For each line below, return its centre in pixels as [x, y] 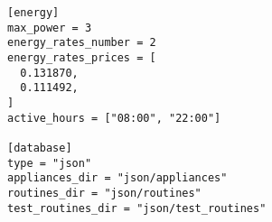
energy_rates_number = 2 [82, 43]
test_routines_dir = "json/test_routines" [137, 208]
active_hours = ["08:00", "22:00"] [114, 118]
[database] [40, 148]
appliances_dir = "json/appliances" [117, 178]
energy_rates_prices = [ [82, 57]
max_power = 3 [50, 28]
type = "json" [50, 163]
